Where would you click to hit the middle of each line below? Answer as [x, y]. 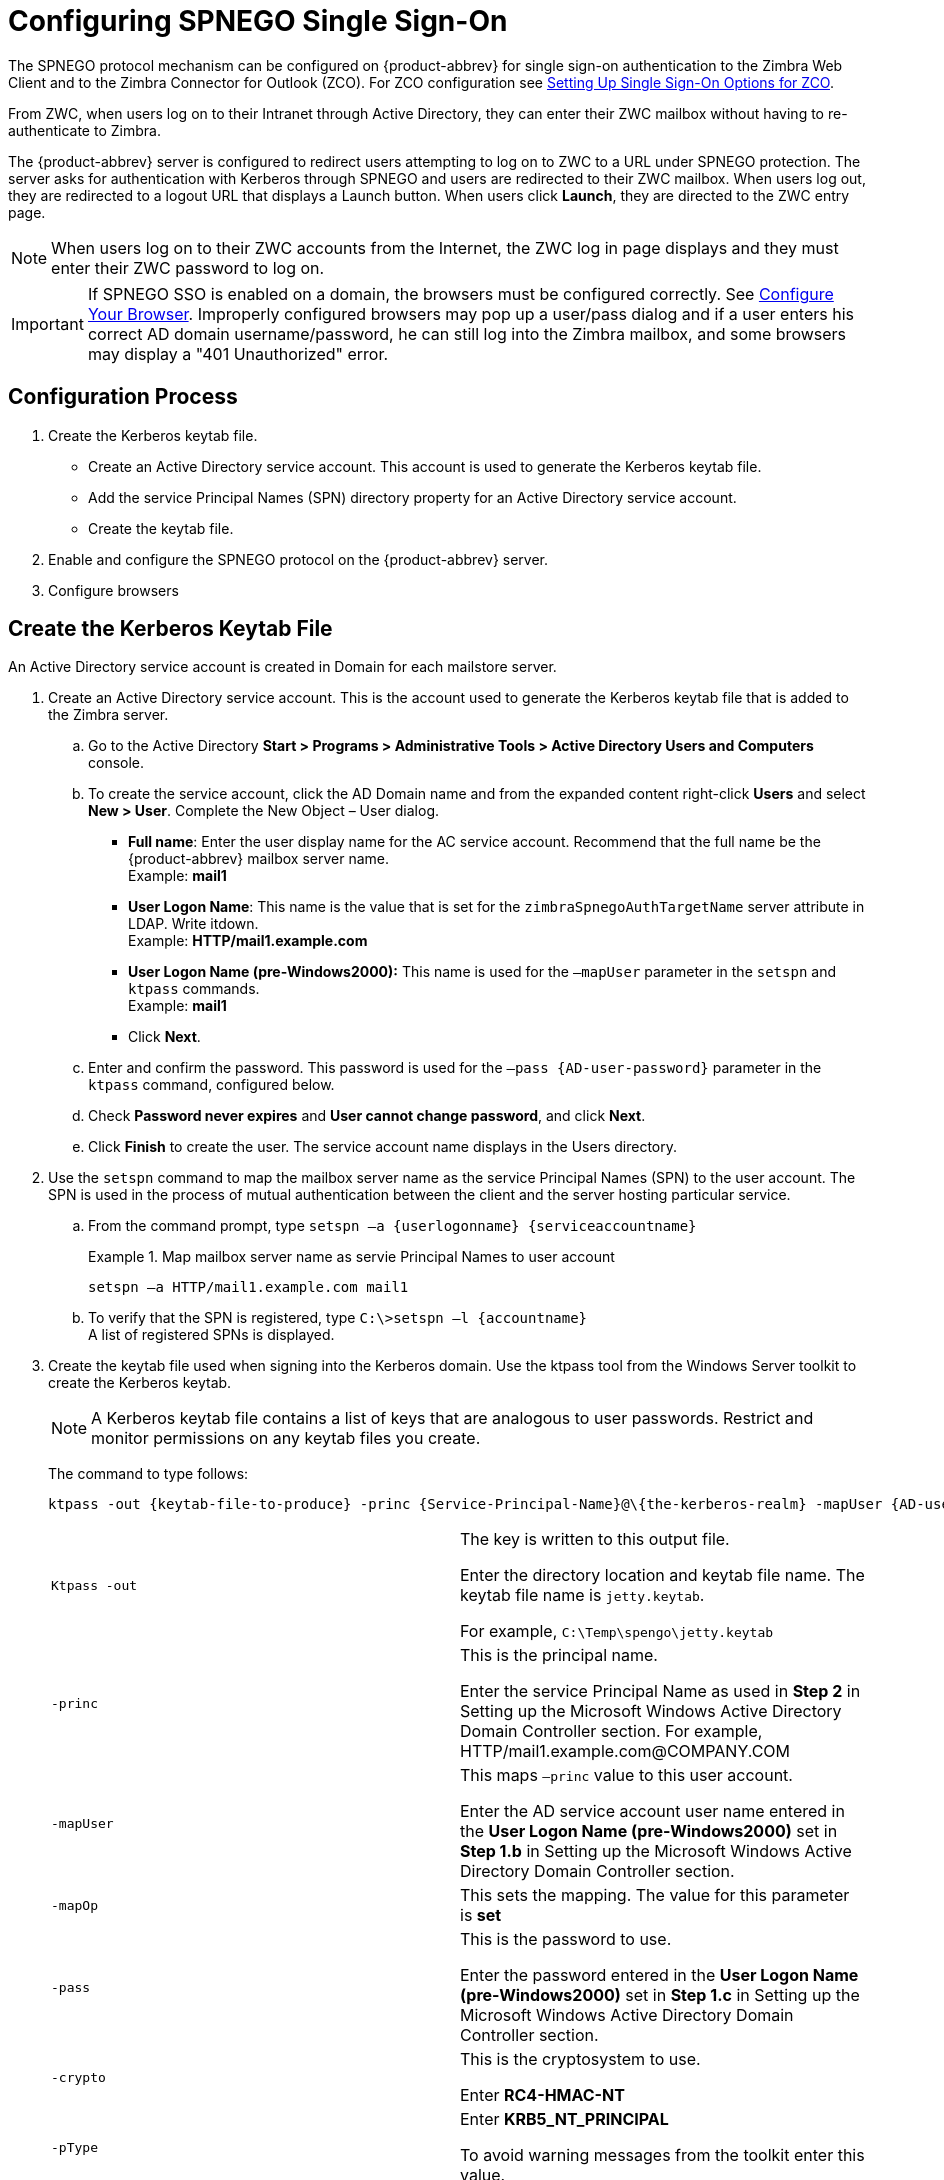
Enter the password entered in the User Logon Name [659, 1975]
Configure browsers [113, 590]
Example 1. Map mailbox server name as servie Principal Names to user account [351, 1257]
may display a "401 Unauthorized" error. [238, 353]
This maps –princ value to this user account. [626, 1775]
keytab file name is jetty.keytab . [582, 1595]
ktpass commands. [194, 989]
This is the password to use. [566, 1939]
